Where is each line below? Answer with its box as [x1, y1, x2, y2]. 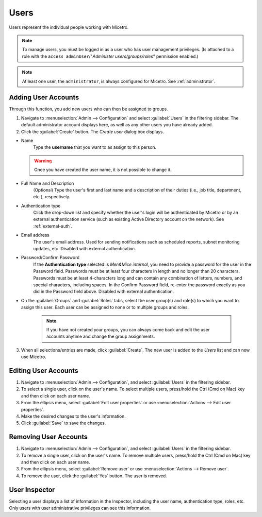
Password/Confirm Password [21, 255, 80, 260]
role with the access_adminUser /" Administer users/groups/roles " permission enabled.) [22, 53, 198, 59]
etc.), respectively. [33, 194, 70, 200]
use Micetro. [21, 354, 47, 360]
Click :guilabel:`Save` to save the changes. [21, 420, 106, 426]
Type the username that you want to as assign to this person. [33, 144, 157, 150]
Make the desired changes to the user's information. [21, 413, 126, 419]
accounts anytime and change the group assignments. [46, 333, 155, 340]
